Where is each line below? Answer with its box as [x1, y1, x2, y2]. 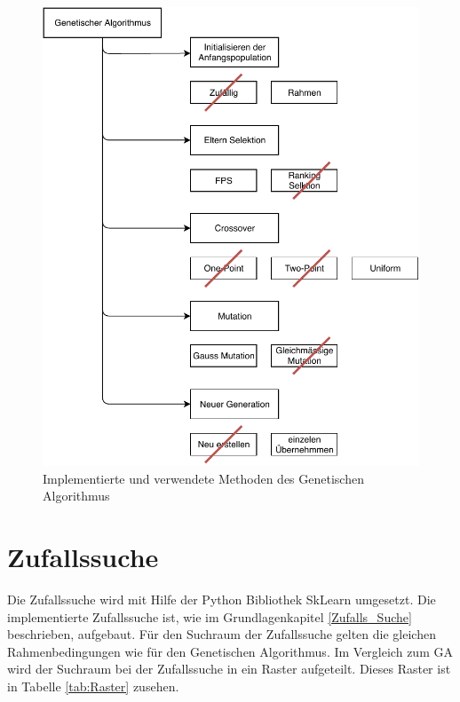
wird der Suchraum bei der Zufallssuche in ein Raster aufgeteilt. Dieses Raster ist [7, 659, 451, 678]
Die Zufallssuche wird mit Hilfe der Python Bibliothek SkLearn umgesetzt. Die [7, 590, 436, 609]
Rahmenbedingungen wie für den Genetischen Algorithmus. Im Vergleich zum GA [7, 642, 453, 660]
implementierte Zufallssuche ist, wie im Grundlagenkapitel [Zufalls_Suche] [7, 607, 412, 626]
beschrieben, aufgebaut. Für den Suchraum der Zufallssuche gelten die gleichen [7, 625, 436, 643]
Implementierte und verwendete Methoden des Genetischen [43, 469, 364, 487]
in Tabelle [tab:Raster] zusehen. [7, 677, 179, 696]
